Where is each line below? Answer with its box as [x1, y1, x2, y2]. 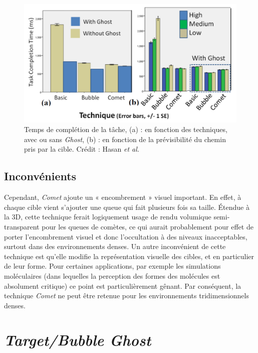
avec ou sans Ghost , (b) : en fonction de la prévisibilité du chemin [24, 134, 226, 144]
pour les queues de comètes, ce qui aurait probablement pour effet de [42, 221, 253, 231]
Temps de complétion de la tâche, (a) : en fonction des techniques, [24, 124, 227, 135]
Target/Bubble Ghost [4, 329, 151, 350]
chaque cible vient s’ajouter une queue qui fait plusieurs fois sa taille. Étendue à [4, 201, 249, 212]
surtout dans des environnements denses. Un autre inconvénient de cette [4, 241, 226, 252]
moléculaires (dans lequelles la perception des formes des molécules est [4, 270, 220, 281]
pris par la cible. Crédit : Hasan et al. [24, 144, 140, 154]
